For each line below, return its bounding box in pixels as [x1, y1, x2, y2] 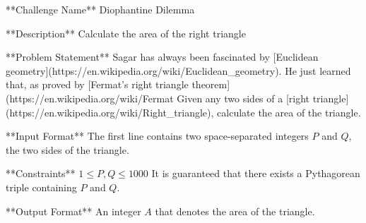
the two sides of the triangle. [6, 142, 129, 157]
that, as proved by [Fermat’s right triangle [6, 77, 189, 92]
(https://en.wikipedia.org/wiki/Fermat [6, 90, 174, 105]
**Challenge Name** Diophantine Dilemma [6, 2, 195, 16]
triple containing [6, 179, 77, 194]
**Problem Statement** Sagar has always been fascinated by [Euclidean [6, 49, 319, 64]
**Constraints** [6, 166, 76, 181]
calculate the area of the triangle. [217, 104, 361, 119]
